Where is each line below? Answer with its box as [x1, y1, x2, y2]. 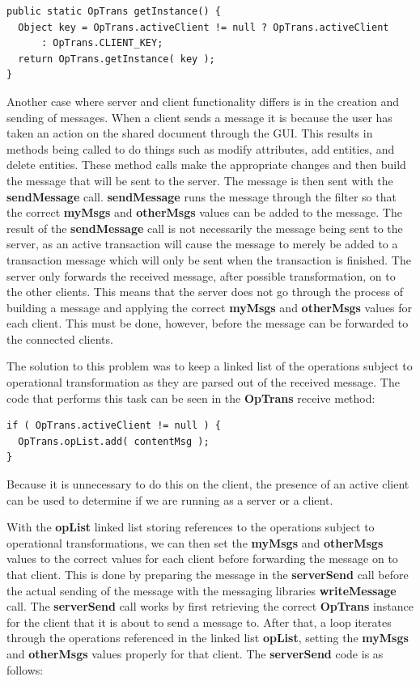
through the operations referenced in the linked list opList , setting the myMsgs [6, 629, 409, 646]
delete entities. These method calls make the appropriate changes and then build [6, 156, 406, 173]
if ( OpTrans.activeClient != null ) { [6, 420, 221, 432]
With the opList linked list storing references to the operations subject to [6, 518, 375, 535]
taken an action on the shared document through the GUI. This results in [6, 125, 373, 142]
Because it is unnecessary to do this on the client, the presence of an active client [6, 476, 409, 493]
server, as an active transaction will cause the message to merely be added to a [6, 235, 398, 252]
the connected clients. [6, 330, 113, 347]
